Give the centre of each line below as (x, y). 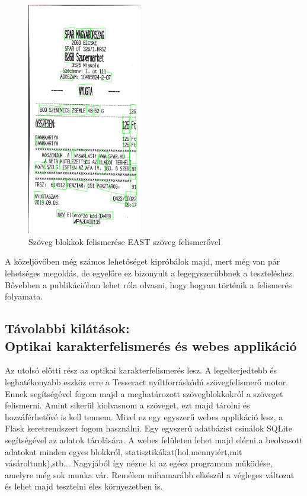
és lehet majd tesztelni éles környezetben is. (84, 486)
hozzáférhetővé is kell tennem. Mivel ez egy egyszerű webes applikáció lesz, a (144, 416)
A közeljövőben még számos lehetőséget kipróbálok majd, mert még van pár (143, 261)
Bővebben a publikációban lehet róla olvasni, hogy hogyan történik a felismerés (148, 284)
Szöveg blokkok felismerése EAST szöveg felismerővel (125, 241)
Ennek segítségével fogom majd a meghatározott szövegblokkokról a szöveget (144, 393)
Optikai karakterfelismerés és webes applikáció (151, 345)
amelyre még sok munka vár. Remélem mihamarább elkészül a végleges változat (150, 474)
